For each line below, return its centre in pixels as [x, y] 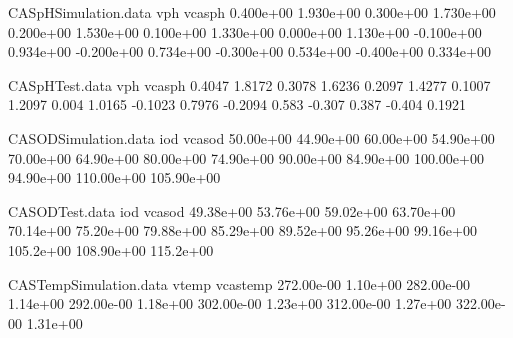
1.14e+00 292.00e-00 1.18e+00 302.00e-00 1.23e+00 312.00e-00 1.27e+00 [230, 303]
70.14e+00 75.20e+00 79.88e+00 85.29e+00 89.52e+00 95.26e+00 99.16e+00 [242, 230]
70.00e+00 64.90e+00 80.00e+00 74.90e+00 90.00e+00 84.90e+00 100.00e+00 [246, 157]
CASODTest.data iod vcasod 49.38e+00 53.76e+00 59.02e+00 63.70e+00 [232, 210]
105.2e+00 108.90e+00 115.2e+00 [111, 249]
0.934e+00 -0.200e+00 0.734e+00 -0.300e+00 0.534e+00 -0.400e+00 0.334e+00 [249, 51]
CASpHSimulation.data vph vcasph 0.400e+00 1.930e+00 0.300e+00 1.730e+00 [252, 12]
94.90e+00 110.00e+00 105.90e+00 [114, 177]
